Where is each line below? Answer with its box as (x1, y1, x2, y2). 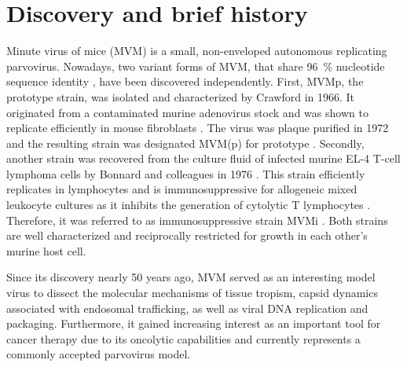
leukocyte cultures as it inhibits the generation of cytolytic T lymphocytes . (6, 196, 371, 213)
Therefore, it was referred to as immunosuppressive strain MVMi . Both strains (6, 211, 388, 228)
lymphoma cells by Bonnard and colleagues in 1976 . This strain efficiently (6, 165, 365, 182)
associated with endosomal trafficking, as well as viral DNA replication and (6, 299, 368, 316)
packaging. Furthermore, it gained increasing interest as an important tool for (6, 315, 381, 332)
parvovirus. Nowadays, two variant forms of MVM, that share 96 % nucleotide (6, 57, 385, 74)
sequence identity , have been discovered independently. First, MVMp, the (6, 73, 364, 90)
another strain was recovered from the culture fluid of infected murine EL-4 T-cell (6, 150, 401, 167)
